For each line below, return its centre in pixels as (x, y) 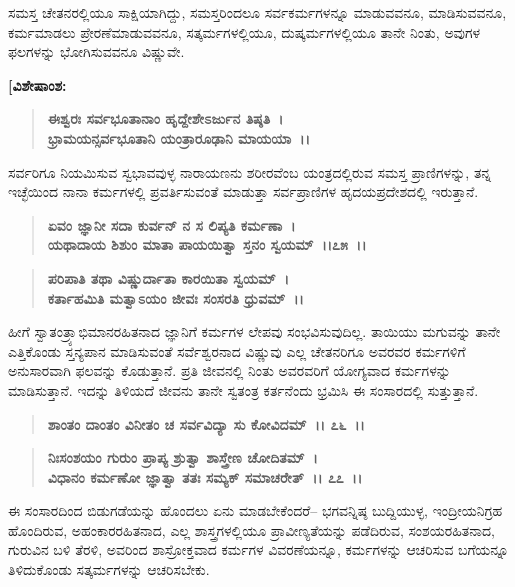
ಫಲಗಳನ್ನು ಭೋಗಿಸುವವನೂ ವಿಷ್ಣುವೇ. (96, 51)
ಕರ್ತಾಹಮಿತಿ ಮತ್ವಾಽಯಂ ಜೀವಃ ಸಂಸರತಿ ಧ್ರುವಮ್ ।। (175, 297)
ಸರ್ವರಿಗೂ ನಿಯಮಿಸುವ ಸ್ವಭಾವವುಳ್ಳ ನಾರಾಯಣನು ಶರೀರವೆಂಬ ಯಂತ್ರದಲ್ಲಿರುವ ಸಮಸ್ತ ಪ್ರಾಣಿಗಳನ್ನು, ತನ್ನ (249, 171)
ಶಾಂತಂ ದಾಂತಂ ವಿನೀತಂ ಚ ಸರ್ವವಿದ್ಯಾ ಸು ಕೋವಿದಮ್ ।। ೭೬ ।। (206, 423)
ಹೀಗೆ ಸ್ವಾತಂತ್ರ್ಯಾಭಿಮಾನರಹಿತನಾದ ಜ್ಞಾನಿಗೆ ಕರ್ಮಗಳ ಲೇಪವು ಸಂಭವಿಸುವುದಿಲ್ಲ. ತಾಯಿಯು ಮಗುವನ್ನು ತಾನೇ (254, 331)
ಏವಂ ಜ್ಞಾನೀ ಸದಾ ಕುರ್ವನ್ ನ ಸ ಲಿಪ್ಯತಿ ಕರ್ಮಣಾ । (171, 224)
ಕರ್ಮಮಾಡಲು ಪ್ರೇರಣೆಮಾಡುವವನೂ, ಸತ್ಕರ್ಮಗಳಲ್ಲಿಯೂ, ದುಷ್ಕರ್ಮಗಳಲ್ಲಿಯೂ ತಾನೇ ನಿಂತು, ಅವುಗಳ (244, 31)
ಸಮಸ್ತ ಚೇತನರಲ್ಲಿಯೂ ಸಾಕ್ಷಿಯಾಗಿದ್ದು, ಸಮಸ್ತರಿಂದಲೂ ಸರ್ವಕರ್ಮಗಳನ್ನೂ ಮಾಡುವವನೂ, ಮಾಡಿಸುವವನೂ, (257, 12)
